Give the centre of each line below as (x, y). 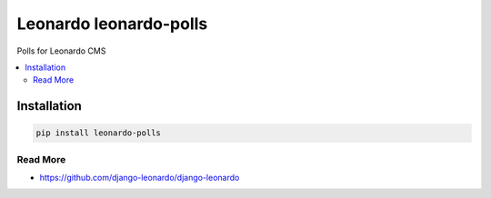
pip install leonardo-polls (98, 133)
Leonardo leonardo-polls (112, 24)
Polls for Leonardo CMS (61, 51)
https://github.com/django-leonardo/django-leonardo (140, 178)
